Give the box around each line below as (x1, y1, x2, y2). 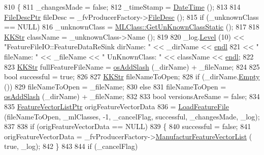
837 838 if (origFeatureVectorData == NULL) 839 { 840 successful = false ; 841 (4, 121, 251, 132)
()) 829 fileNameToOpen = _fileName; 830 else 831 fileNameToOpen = (4, 81, 226, 91)
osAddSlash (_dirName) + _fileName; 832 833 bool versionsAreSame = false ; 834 (4, 91, 260, 102)
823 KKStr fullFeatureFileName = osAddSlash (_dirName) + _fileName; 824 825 (4, 61, 260, 72)
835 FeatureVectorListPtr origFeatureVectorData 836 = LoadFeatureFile (4, 101, 229, 111)
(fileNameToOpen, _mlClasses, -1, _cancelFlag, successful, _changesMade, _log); (4, 111, 260, 121)
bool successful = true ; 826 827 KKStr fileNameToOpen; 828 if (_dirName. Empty (4, 71, 260, 82)
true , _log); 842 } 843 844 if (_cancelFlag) (4, 141, 138, 151)
